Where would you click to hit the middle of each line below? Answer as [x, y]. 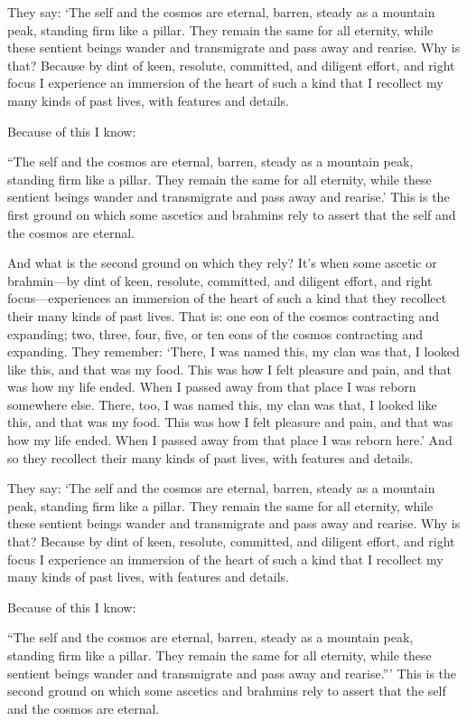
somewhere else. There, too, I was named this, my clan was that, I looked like [222, 404]
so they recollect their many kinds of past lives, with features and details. [210, 457]
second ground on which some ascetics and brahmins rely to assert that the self [227, 691]
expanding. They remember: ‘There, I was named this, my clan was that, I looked [233, 351]
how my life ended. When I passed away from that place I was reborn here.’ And [230, 440]
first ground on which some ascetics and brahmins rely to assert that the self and [232, 214]
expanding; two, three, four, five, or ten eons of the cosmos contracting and [215, 333]
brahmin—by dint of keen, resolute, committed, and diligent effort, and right [220, 280]
